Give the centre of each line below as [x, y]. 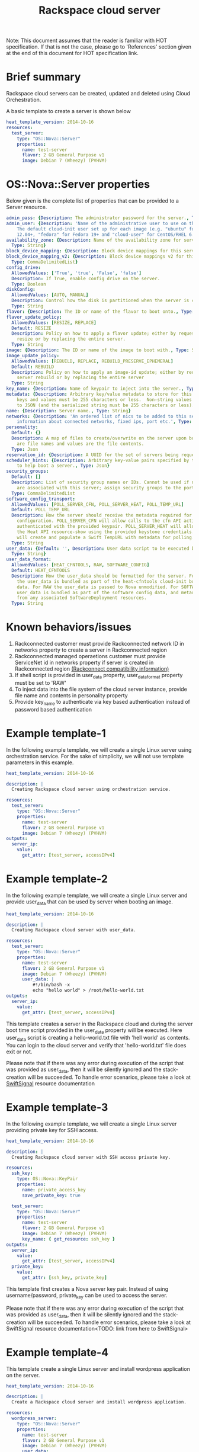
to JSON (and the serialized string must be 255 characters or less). [106, 405]
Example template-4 [57, 1352]
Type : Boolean [29, 284]
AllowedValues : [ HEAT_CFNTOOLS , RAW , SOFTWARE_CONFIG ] [81, 565]
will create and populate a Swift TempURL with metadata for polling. [106, 537]
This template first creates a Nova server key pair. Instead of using [87, 1288]
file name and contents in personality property [71, 695]
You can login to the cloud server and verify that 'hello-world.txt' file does [96, 1046]
